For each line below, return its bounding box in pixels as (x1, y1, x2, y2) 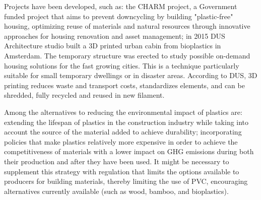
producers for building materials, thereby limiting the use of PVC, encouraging (4, 176, 248, 186)
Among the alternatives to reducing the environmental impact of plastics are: (4, 106, 242, 117)
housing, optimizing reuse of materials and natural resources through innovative (4, 21, 250, 31)
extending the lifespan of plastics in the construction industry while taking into (4, 116, 249, 127)
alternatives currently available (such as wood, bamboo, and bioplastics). (4, 185, 229, 196)
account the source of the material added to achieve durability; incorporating (4, 126, 242, 137)
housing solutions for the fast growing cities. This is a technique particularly (4, 60, 239, 71)
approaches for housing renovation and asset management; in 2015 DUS (4, 30, 225, 41)
